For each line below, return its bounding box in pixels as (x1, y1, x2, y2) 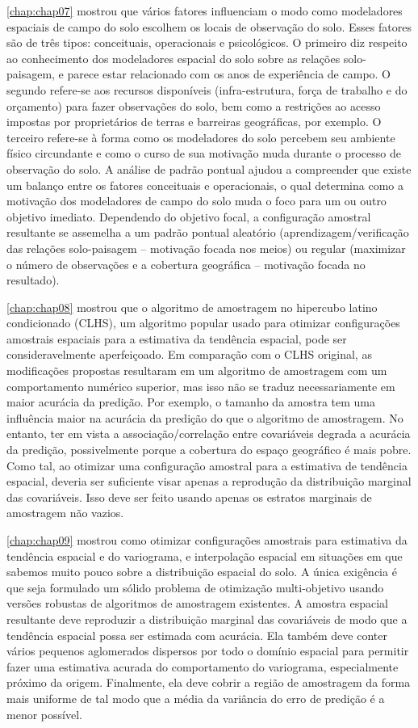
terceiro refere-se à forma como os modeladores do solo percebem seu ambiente (6, 128, 395, 145)
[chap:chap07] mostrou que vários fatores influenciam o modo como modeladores (6, 2, 403, 19)
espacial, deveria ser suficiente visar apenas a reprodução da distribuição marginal (6, 473, 412, 490)
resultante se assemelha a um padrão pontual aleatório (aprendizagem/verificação (6, 224, 409, 241)
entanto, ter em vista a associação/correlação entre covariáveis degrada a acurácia (6, 425, 411, 442)
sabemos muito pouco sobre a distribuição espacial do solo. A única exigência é (6, 563, 397, 580)
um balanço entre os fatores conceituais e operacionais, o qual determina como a (6, 176, 403, 193)
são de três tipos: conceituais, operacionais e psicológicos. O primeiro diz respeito (6, 34, 408, 51)
